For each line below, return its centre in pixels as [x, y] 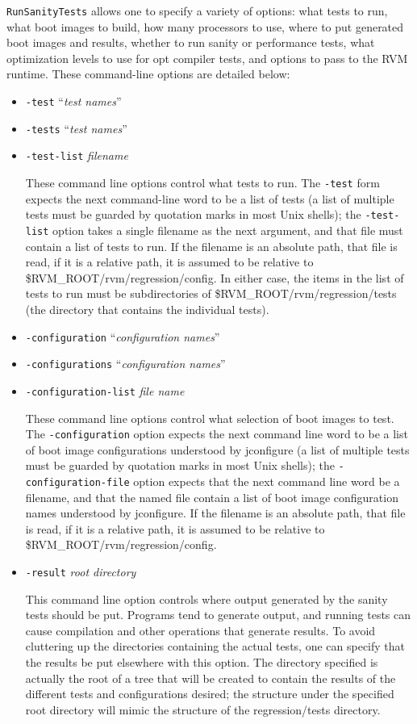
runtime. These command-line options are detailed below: [148, 74]
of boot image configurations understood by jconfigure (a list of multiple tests [217, 449]
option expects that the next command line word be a [267, 481]
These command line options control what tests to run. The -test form [202, 182]
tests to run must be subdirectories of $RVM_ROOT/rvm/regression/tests [211, 293]
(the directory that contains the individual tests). [147, 309]
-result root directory [81, 572]
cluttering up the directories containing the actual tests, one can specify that [215, 646]
